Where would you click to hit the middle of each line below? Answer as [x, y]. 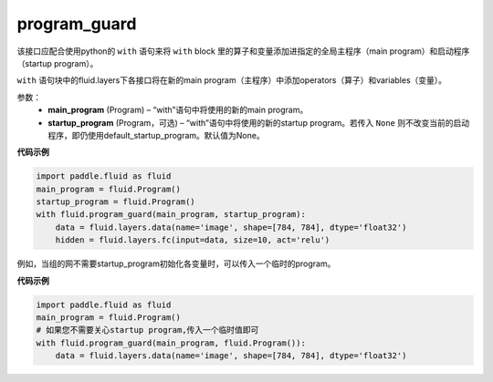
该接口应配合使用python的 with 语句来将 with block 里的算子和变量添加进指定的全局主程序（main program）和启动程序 [243, 51]
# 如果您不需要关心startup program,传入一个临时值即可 [147, 330]
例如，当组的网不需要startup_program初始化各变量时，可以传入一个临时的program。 [176, 263]
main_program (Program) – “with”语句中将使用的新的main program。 [178, 110]
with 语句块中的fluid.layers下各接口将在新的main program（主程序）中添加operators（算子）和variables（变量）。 [232, 80]
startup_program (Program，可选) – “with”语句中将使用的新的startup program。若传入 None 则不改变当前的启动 [259, 122]
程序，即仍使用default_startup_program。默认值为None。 [156, 135]
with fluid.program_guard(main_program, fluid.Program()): [171, 343]
